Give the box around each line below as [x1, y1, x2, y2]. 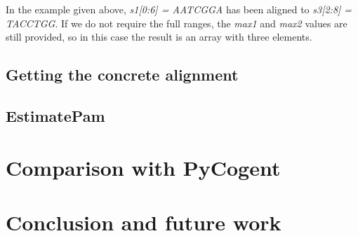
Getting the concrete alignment [6, 64, 239, 85]
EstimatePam [6, 104, 105, 126]
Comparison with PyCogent [6, 153, 281, 181]
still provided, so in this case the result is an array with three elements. [6, 29, 312, 44]
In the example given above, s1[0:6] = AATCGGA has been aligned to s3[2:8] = [6, 2, 352, 16]
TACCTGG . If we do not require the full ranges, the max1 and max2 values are [6, 15, 347, 30]
